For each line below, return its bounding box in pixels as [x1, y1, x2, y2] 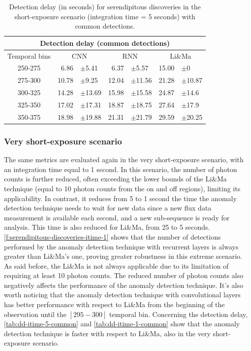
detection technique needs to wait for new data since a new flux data [4, 203, 212, 213]
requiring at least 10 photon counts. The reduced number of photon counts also [4, 270, 244, 281]
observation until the [4, 309, 66, 319]
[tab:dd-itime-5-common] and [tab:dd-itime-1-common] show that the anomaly [4, 318, 240, 329]
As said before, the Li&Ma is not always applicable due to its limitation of [4, 260, 229, 271]
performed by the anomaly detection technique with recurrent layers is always [4, 241, 239, 251]
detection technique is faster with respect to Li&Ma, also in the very [4, 328, 211, 338]
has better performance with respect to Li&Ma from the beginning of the [4, 299, 225, 310]
